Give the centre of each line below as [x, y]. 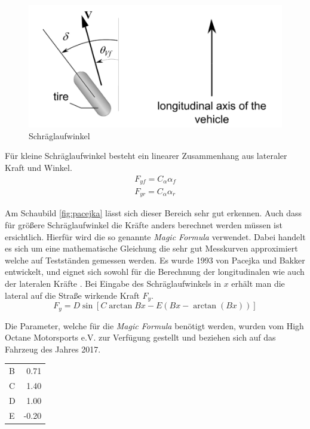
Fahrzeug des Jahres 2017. [53, 349]
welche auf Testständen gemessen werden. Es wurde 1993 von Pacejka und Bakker [155, 260]
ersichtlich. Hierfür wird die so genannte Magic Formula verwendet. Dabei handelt [155, 236]
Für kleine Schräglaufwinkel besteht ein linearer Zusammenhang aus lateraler [146, 156]
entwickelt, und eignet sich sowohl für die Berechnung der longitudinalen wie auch [155, 272]
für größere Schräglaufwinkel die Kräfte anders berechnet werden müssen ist [144, 225]
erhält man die [258, 284]
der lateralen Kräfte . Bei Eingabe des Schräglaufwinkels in [113, 284]
